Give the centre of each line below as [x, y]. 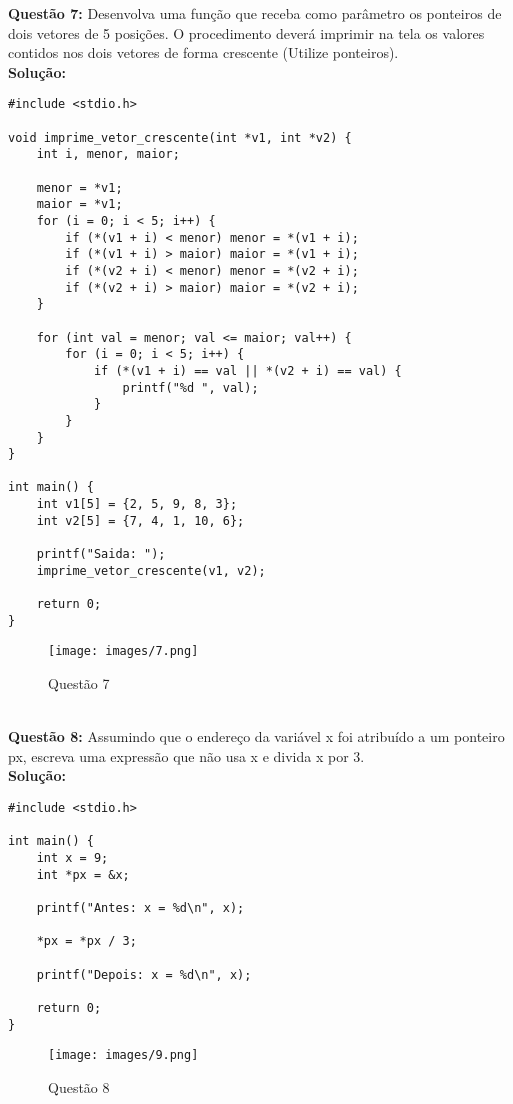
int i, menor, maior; [108, 154]
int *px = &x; [83, 874]
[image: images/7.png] [123, 651]
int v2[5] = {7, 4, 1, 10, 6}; [140, 520]
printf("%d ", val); [190, 387]
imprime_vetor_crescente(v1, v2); [151, 570]
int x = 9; [72, 857]
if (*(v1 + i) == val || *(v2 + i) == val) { [247, 370]
